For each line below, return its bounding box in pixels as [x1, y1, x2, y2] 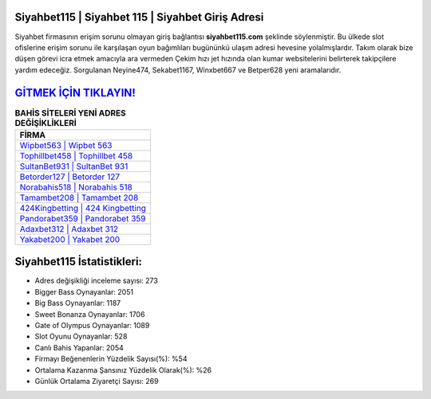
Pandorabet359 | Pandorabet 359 [19, 213, 146, 224]
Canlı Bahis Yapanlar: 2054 [34, 342, 124, 352]
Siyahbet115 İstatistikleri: [14, 255, 143, 268]
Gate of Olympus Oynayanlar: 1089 [34, 321, 150, 331]
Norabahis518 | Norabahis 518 [19, 182, 133, 193]
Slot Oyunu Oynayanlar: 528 [34, 331, 128, 342]
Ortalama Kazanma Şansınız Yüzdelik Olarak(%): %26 [34, 365, 212, 374]
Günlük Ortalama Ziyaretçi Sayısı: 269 [34, 377, 159, 385]
